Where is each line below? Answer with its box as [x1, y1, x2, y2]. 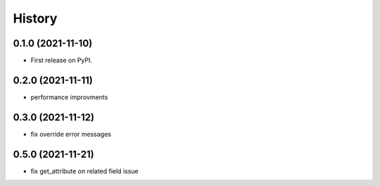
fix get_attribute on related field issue [30, 166, 139, 175]
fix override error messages [30, 130, 112, 138]
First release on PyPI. [30, 56, 93, 65]
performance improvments [30, 92, 108, 101]
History [13, 11, 58, 26]
